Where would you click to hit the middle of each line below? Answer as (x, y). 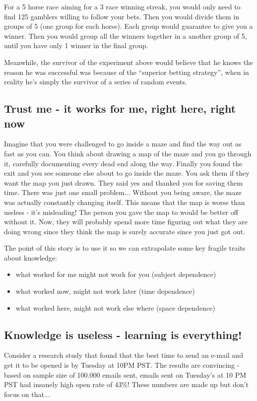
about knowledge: (31, 257)
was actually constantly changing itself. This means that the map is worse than (125, 202)
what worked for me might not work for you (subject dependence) (116, 274)
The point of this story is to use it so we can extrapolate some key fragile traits (125, 248)
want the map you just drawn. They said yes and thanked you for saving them (124, 182)
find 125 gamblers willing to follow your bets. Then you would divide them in (122, 16)
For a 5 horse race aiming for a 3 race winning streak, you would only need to (122, 6)
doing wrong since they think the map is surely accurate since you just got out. (125, 231)
